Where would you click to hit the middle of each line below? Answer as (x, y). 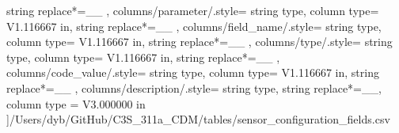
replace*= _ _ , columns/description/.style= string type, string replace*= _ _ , (194, 87)
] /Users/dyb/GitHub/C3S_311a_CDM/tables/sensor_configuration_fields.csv (198, 119)
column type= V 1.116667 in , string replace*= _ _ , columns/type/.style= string (199, 42)
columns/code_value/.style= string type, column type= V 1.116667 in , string (193, 72)
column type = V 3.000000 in (76, 103)
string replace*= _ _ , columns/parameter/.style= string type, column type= (193, 10)
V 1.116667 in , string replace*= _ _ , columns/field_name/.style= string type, (194, 26)
